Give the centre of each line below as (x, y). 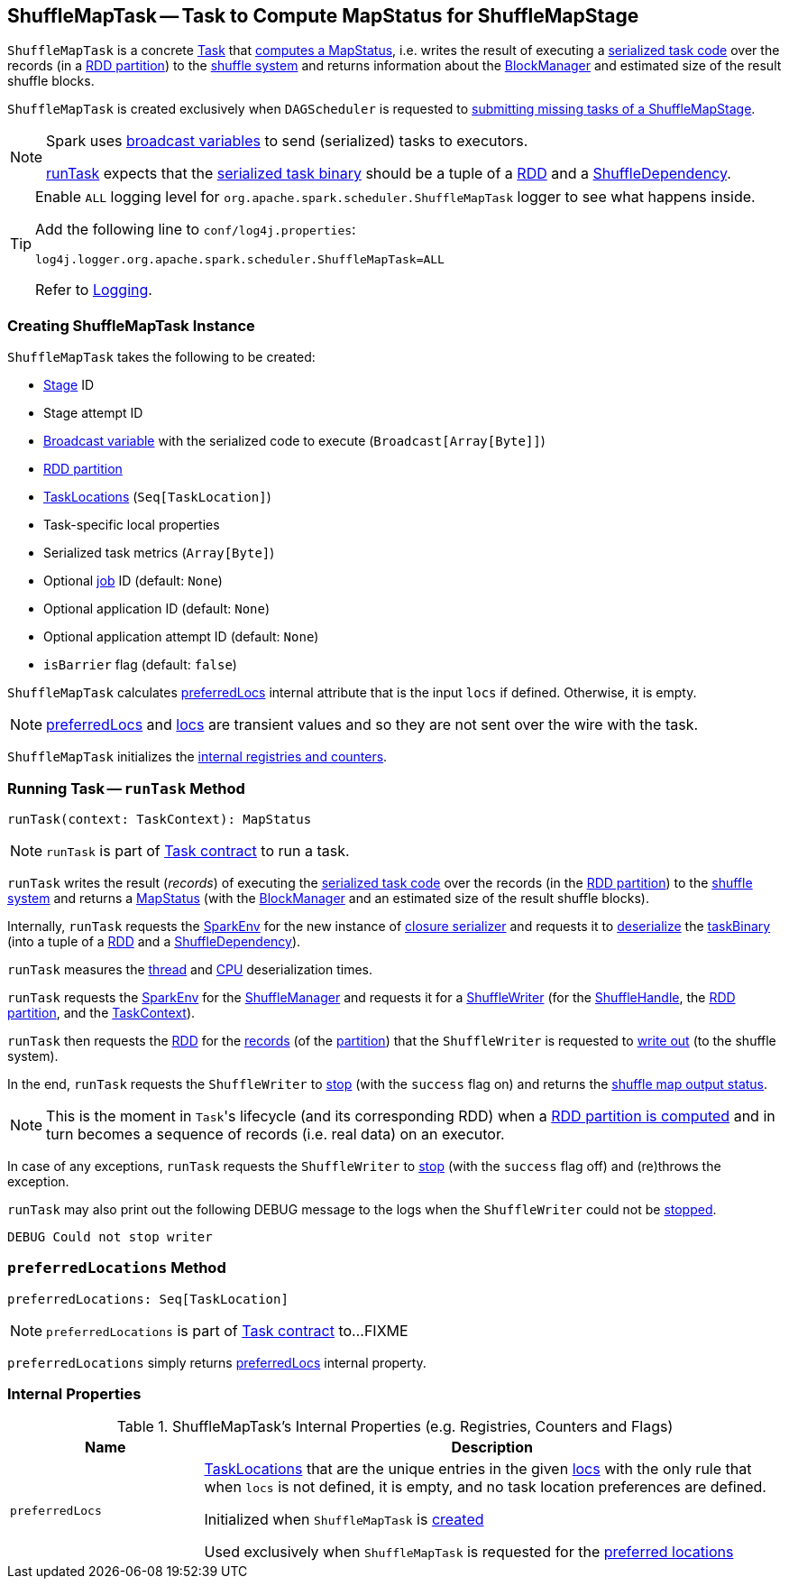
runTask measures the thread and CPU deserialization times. (190, 969)
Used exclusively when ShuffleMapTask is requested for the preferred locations (469, 1552)
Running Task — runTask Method (126, 788)
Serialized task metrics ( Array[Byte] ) (159, 553)
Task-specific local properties (132, 525)
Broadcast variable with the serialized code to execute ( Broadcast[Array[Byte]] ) (294, 441)
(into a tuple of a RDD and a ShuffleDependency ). (154, 941)
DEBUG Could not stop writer (110, 1236)
